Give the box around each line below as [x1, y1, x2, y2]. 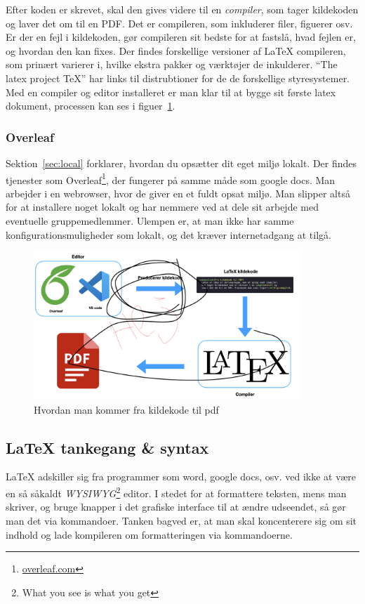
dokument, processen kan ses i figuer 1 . [6, 98, 175, 113]
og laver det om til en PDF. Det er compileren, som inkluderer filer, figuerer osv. [6, 15, 353, 30]
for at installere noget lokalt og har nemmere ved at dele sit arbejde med [6, 199, 319, 214]
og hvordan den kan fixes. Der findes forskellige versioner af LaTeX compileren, [6, 43, 346, 58]
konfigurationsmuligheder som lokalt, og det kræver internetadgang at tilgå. [6, 227, 331, 242]
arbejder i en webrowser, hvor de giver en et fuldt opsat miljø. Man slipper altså [6, 185, 350, 200]
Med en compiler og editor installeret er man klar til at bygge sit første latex [6, 84, 336, 99]
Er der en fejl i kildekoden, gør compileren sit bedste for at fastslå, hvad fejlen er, [6, 29, 356, 44]
